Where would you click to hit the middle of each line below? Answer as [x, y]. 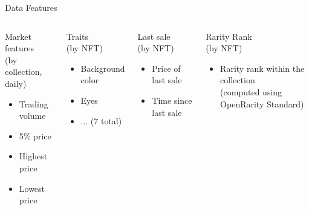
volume [32, 116]
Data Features [31, 7]
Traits [77, 36]
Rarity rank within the [262, 68]
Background [103, 68]
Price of [166, 68]
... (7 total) [101, 120]
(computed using [251, 91]
